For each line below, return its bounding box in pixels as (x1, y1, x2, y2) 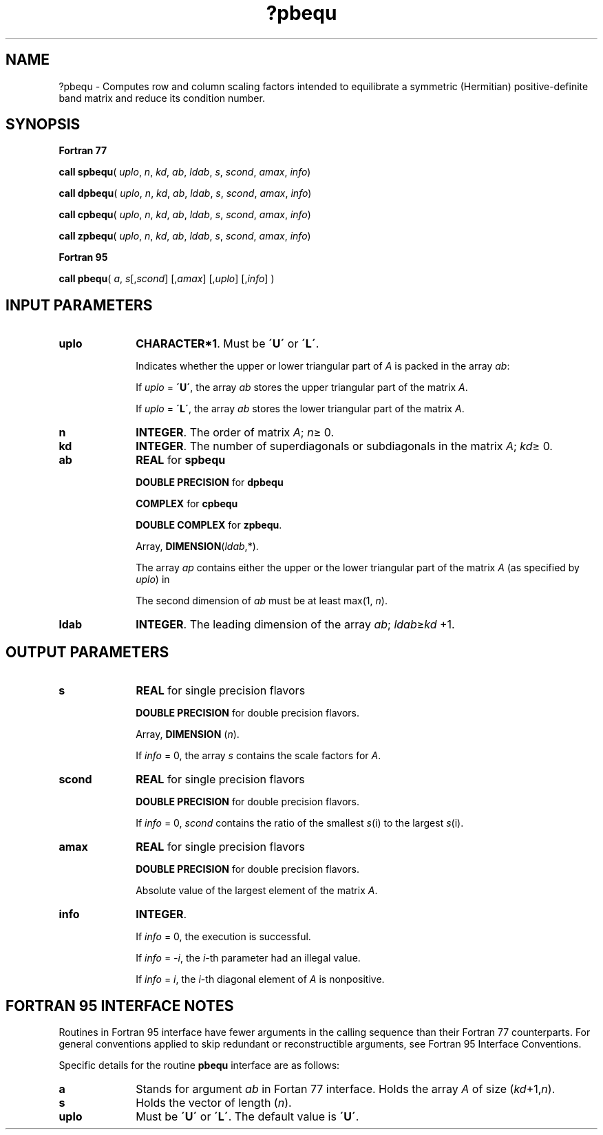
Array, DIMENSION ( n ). (136, 728, 240, 741)
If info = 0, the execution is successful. (136, 931, 311, 943)
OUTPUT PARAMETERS (6, 643, 169, 661)
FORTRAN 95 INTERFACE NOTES (6, 997, 234, 1015)
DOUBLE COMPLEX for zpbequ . (136, 519, 282, 531)
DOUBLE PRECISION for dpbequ (136, 476, 284, 489)
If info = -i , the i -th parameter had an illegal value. (136, 952, 361, 964)
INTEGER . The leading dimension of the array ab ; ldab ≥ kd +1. (136, 617, 455, 632)
